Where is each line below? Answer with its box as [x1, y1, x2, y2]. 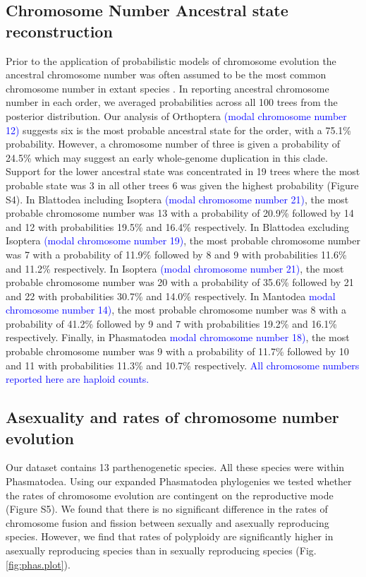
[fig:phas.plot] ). [6, 557, 71, 571]
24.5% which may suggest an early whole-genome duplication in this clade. [6, 150, 328, 165]
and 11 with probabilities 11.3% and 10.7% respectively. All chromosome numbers [6, 357, 360, 372]
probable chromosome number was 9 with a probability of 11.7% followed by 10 [6, 344, 349, 359]
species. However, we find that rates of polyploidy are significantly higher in [6, 529, 334, 544]
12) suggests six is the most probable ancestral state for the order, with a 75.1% [6, 122, 351, 137]
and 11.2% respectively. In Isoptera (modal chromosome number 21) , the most [6, 261, 344, 275]
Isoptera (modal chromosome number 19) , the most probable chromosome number [6, 233, 360, 248]
